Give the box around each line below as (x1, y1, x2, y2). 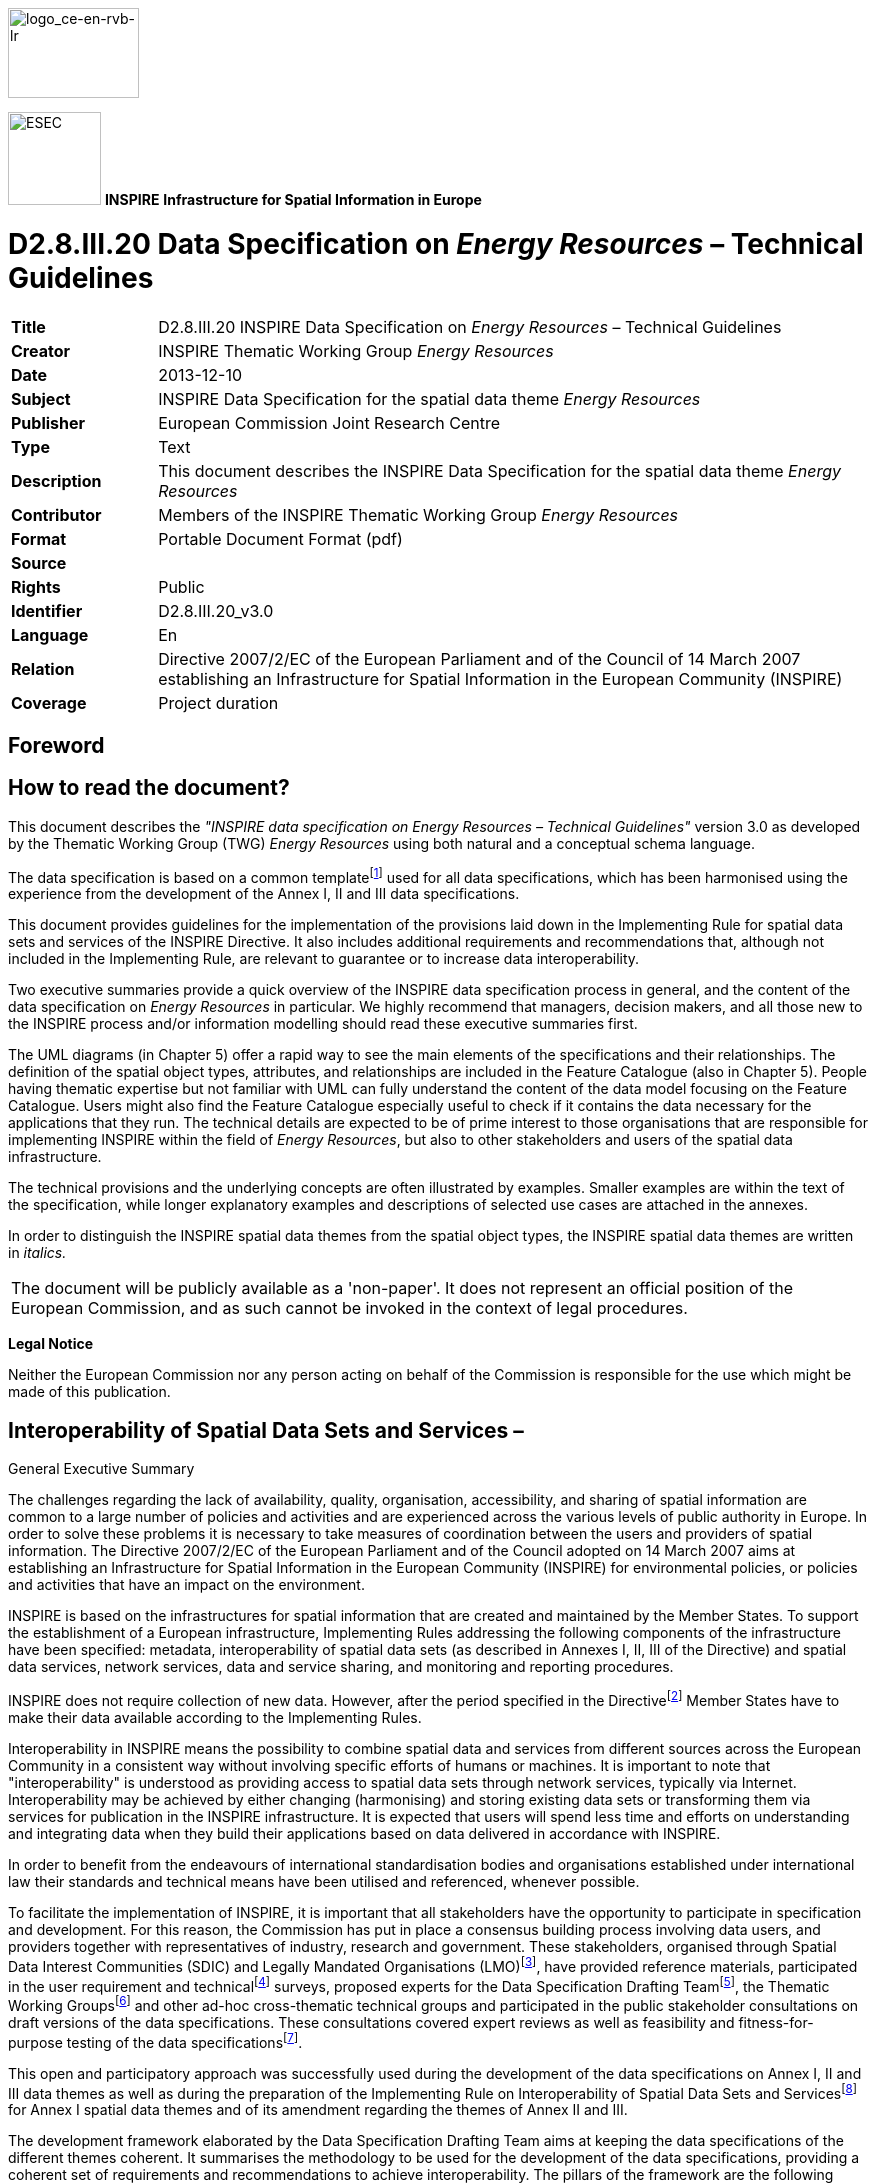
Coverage (11, 692, 87, 713)
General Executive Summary (8, 1460, 195, 1478)
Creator (11, 340, 70, 361)
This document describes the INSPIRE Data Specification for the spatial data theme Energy (158, 460, 841, 481)
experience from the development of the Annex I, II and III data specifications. (8, 885, 520, 903)
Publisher (11, 412, 86, 433)
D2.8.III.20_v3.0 (158, 600, 274, 621)
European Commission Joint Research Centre (158, 412, 501, 433)
